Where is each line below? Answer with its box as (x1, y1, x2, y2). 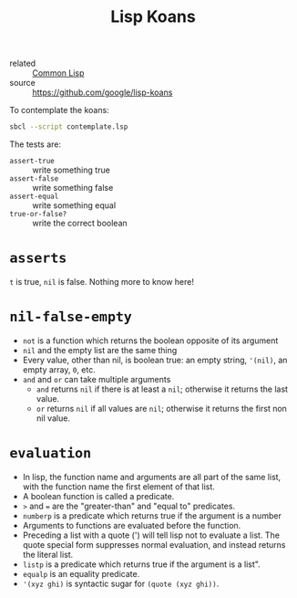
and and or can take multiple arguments (22, 373, 171, 384)
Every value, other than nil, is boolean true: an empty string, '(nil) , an (22, 354, 288, 365)
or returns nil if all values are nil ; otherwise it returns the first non (36, 403, 287, 414)
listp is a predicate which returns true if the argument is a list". (22, 559, 261, 570)
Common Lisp (32, 68, 85, 79)
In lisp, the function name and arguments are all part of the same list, (22, 471, 282, 482)
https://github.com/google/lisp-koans (32, 87, 173, 98)
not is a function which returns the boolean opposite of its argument (22, 335, 279, 346)
